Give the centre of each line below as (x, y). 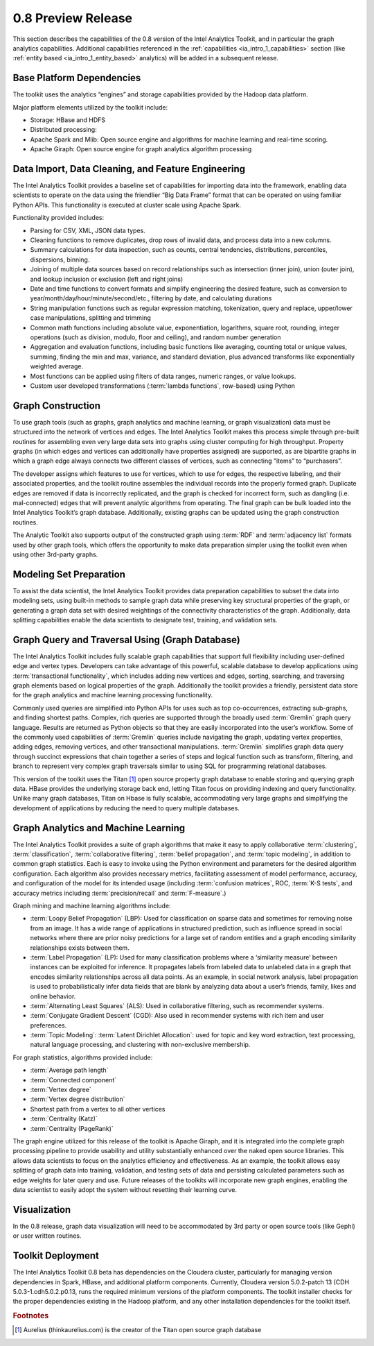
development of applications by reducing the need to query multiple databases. (126, 808)
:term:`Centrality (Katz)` (64, 1119)
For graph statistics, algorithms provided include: (83, 1057)
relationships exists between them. (80, 948)
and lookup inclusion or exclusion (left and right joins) (107, 279)
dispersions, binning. (60, 259)
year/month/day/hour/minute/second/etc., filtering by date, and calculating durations (151, 298)
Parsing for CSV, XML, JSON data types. (88, 230)
